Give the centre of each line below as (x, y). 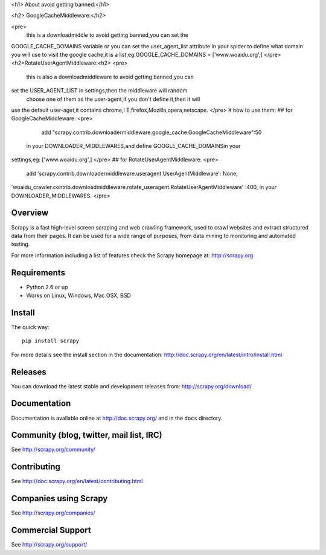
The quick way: (30, 327)
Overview (30, 213)
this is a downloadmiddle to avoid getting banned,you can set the (107, 35)
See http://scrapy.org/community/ (53, 449)
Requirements (38, 273)
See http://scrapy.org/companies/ (53, 513)
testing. (21, 244)
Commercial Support (51, 531)
